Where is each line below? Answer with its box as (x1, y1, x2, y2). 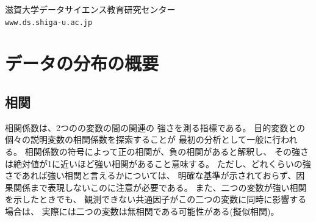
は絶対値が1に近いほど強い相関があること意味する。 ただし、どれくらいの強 (5, 157, 311, 170)
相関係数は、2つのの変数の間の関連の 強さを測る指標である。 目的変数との (5, 121, 306, 134)
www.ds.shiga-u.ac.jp (5, 18, 93, 27)
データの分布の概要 (5, 51, 159, 76)
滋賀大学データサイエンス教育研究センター (5, 3, 176, 15)
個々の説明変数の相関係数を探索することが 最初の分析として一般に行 (5, 133, 281, 146)
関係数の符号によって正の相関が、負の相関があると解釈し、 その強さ (33, 145, 309, 158)
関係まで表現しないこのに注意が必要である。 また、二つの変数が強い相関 (13, 181, 307, 193)
